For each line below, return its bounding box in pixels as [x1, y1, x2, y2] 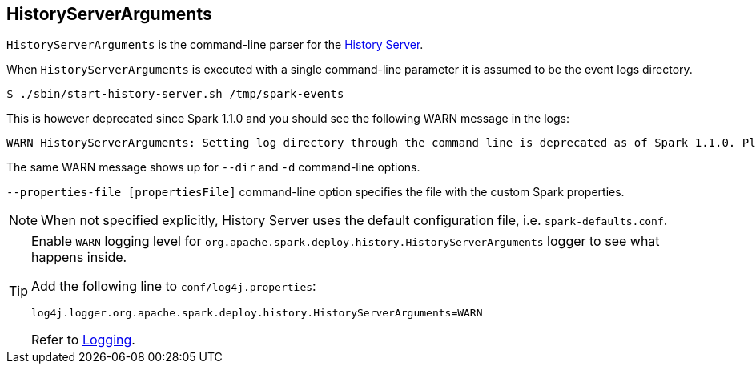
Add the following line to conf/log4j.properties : [31, 278, 316, 295]
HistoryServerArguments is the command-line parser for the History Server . [6, 38, 424, 52]
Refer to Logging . [31, 332, 135, 348]
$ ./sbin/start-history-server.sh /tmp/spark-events [6, 87, 344, 101]
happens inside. [31, 249, 127, 266]
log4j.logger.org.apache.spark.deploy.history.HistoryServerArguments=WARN [31, 307, 483, 320]
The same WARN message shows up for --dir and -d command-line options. [6, 160, 420, 175]
